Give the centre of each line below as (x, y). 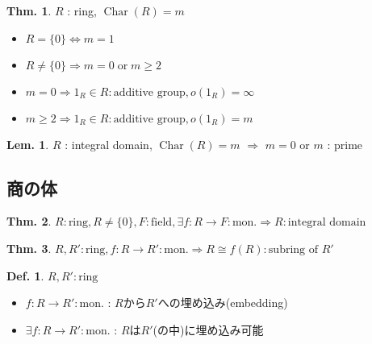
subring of (293, 249)
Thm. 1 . (29, 10)
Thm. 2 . (29, 221)
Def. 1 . (25, 275)
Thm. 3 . (29, 248)
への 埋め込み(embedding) (223, 303)
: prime (345, 144)
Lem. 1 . (28, 144)
